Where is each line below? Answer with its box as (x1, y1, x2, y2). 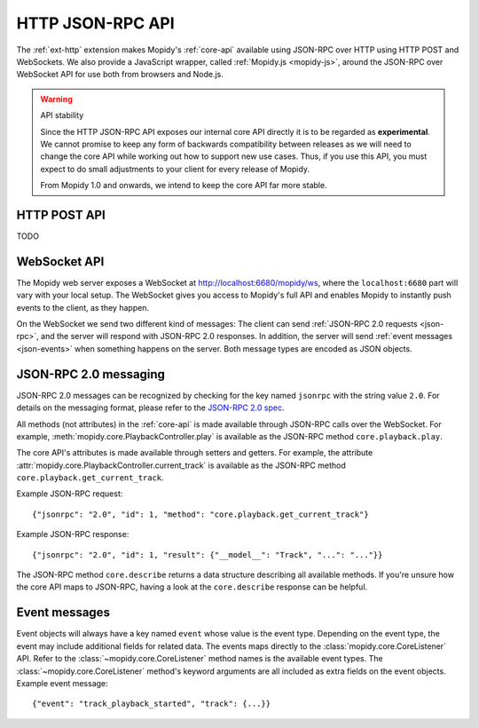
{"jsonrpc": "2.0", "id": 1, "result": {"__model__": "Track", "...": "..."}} (32, 550, 383, 559)
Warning (40, 93, 73, 104)
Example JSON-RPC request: (16, 488, 123, 499)
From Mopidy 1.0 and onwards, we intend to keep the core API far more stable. (40, 180, 327, 191)
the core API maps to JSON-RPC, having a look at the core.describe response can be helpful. (16, 582, 368, 592)
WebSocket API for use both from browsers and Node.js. (16, 69, 224, 80)
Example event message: (16, 677, 108, 688)
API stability (40, 110, 84, 121)
